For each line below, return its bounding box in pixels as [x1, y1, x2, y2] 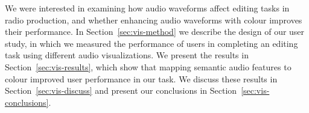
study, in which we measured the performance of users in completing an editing [5, 37, 298, 49]
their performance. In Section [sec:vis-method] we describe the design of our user [5, 25, 305, 38]
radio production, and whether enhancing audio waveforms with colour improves [5, 13, 302, 26]
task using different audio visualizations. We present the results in [5, 49, 249, 61]
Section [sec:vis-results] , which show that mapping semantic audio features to [5, 60, 291, 73]
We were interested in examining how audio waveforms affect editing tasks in [5, 2, 290, 14]
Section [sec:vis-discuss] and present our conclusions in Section [5, 84, 237, 97]
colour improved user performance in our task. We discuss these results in [5, 72, 278, 85]
